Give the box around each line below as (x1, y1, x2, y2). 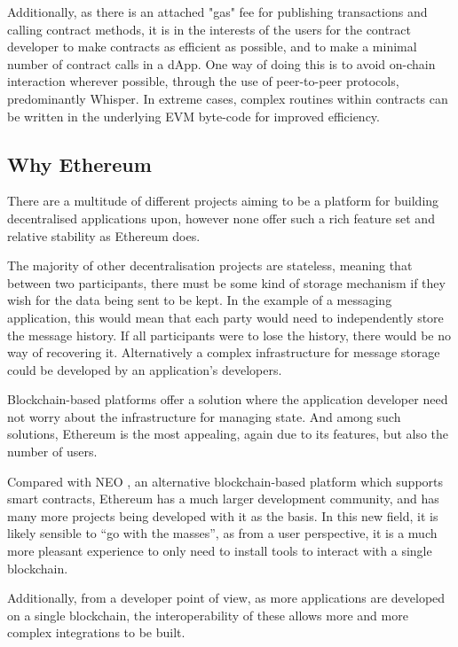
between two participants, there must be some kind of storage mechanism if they (7, 273, 446, 292)
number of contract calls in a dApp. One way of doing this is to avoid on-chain (7, 54, 436, 73)
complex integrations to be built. (7, 623, 186, 642)
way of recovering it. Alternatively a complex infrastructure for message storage (7, 343, 440, 362)
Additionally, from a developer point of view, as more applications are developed (7, 589, 446, 607)
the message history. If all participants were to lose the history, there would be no (7, 325, 451, 344)
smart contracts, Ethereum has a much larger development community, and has (7, 489, 439, 508)
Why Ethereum (7, 150, 152, 177)
